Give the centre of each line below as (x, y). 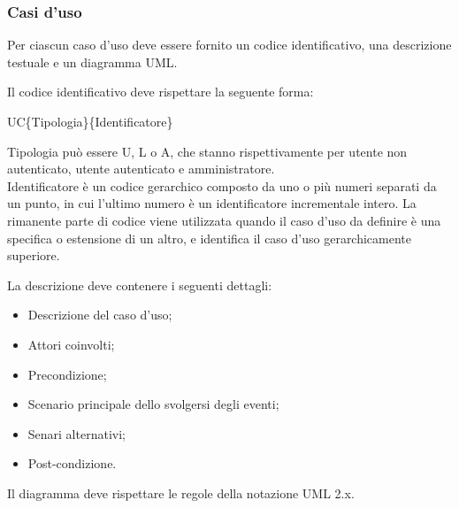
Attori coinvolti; (71, 344)
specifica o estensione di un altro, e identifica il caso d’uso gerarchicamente (210, 238)
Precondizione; (67, 374)
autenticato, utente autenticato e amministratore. (141, 169)
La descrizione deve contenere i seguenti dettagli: (140, 285)
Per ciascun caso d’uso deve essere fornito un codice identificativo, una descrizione (229, 45)
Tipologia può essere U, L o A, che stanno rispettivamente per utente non (207, 151)
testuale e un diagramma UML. (92, 62)
